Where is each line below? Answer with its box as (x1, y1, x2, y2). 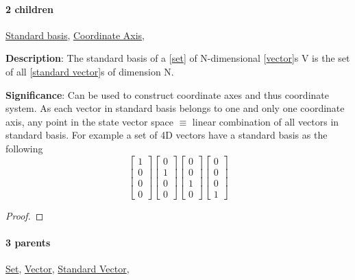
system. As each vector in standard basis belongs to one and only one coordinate (5, 101, 345, 115)
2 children (5, 1, 53, 16)
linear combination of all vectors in (192, 114, 339, 128)
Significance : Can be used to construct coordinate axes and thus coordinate (5, 87, 329, 102)
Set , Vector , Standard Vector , (5, 261, 130, 276)
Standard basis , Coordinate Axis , (5, 27, 145, 42)
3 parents (5, 235, 51, 249)
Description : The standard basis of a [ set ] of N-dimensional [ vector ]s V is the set (5, 51, 350, 65)
